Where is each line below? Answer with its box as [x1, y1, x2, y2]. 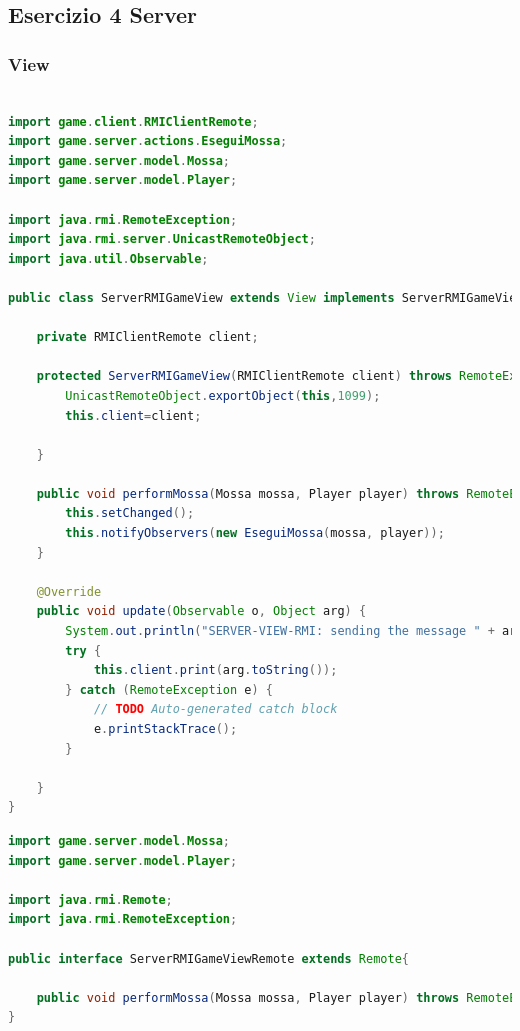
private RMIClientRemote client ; [36, 330, 259, 345]
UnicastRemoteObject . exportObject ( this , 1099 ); [65, 388, 381, 403]
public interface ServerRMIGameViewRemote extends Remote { [8, 951, 409, 966]
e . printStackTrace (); [93, 722, 238, 736]
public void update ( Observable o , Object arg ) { [36, 604, 367, 619]
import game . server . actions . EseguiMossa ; [8, 134, 288, 149]
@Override [36, 584, 102, 599]
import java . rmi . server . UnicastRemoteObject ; [8, 232, 316, 247]
